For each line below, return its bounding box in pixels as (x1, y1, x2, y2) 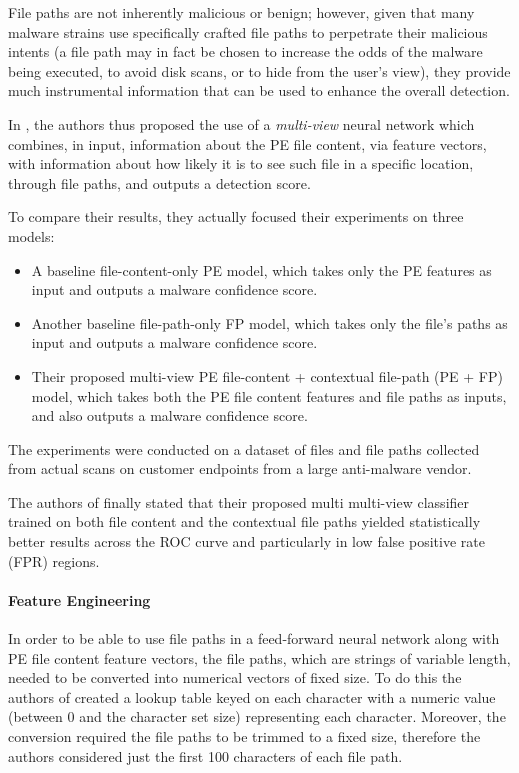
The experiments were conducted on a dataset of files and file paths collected (8, 438, 480, 459)
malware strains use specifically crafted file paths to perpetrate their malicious (8, 21, 488, 42)
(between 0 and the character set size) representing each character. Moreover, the (8, 706, 506, 727)
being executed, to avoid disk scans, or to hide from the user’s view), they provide (8, 60, 511, 81)
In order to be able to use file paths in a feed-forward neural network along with (8, 628, 500, 649)
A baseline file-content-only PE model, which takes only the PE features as (31, 259, 492, 280)
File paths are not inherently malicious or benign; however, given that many (8, 2, 475, 22)
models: (8, 225, 55, 246)
